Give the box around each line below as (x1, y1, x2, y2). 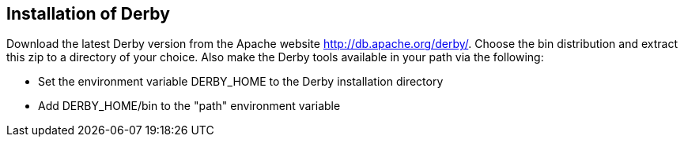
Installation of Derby (6, 4, 170, 24)
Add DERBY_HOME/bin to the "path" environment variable (38, 99, 341, 113)
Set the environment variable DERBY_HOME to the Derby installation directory (38, 75, 444, 89)
